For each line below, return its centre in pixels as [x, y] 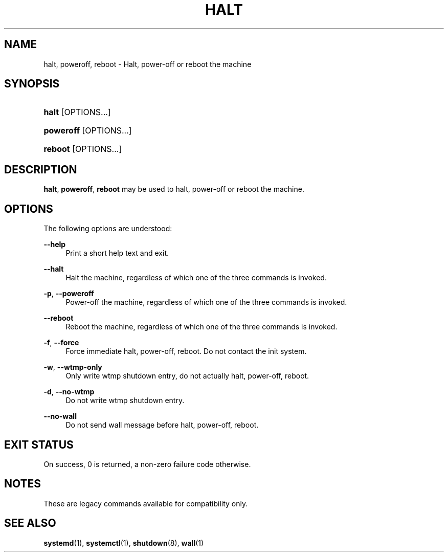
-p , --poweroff [69, 294]
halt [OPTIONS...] [77, 112]
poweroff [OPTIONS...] [88, 131]
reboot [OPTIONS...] [83, 149]
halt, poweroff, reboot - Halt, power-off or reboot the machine [148, 64]
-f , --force [61, 343]
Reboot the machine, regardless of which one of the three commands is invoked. [201, 327]
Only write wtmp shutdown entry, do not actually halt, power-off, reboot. [187, 376]
